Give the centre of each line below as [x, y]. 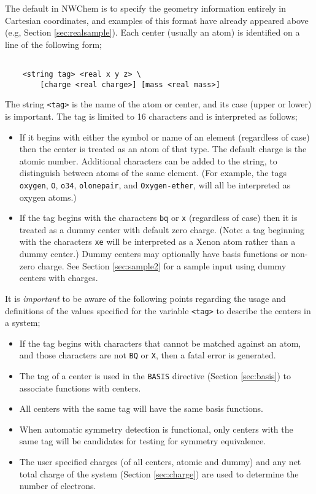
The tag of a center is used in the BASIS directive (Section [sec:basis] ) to [155, 376]
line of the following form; [53, 44]
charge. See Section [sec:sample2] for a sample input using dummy [162, 265]
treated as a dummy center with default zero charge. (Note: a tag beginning [162, 229]
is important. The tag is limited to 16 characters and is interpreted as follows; [151, 116]
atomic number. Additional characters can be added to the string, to [148, 160]
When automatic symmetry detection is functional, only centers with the [156, 429]
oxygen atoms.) [48, 197]
